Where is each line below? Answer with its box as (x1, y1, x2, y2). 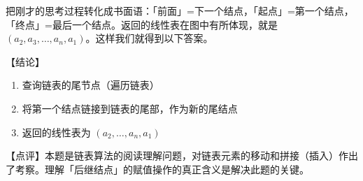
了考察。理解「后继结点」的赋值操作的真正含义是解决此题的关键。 (6, 161, 309, 176)
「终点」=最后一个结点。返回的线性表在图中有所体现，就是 (6, 17, 278, 31)
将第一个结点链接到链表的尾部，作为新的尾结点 (22, 101, 238, 115)
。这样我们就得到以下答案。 (85, 31, 213, 45)
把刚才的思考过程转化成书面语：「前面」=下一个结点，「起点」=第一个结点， (6, 3, 354, 17)
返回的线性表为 (22, 124, 91, 139)
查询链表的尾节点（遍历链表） (22, 78, 159, 92)
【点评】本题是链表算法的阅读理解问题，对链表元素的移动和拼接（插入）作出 (6, 148, 358, 163)
